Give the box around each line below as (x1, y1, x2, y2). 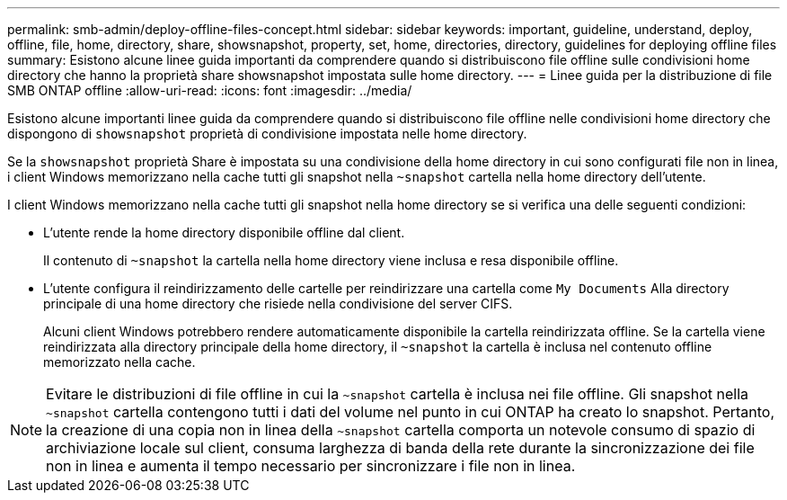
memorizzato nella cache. (43, 354, 196, 370)
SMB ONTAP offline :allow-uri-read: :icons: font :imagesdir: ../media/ (7, 83, 412, 98)
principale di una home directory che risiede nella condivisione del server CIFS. (43, 296, 513, 311)
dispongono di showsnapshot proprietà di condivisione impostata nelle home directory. (7, 126, 527, 141)
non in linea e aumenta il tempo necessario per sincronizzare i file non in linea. (46, 457, 576, 475)
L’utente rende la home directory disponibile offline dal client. (43, 225, 405, 240)
